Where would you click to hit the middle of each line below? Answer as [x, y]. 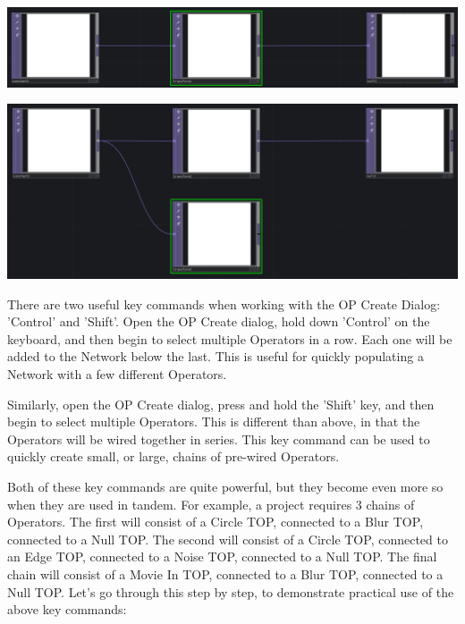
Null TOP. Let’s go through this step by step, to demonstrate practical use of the [231, 591]
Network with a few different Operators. [117, 374]
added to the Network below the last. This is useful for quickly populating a [216, 356]
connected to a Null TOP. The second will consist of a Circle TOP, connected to [228, 539]
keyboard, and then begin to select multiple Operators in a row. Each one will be [230, 338]
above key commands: [67, 609]
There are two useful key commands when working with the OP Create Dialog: [224, 304]
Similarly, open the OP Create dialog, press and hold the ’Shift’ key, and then [221, 404]
